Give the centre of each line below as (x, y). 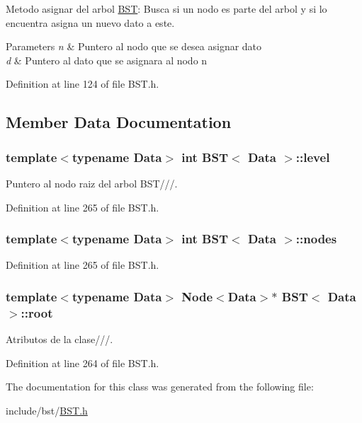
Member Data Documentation (119, 122)
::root (37, 312)
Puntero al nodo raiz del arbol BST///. (92, 183)
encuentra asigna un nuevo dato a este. (90, 22)
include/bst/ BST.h (47, 410)
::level (313, 157)
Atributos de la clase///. (60, 339)
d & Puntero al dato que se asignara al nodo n (107, 60)
